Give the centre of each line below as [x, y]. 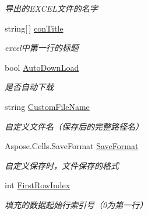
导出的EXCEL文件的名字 [51, 8]
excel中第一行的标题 [42, 48]
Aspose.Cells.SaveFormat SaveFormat [72, 146]
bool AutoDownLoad [42, 67]
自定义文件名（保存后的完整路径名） [74, 126]
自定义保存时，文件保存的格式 [62, 165]
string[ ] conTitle [34, 28]
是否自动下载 [29, 87]
